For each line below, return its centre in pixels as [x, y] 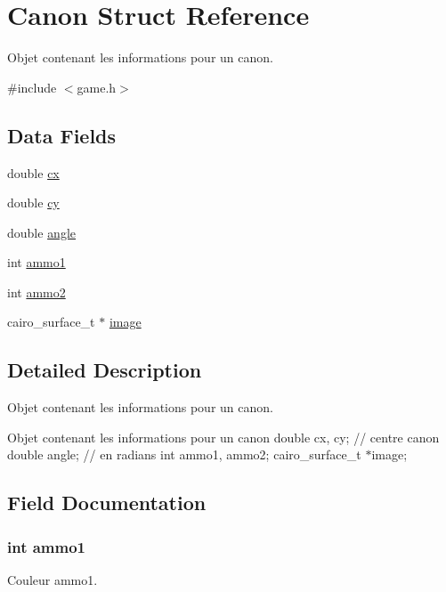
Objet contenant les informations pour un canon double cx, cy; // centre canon [223, 437]
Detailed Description [105, 370]
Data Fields [62, 135]
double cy [33, 203]
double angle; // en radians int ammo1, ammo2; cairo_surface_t [184, 454]
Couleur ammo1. [53, 580]
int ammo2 [36, 292]
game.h [97, 87]
